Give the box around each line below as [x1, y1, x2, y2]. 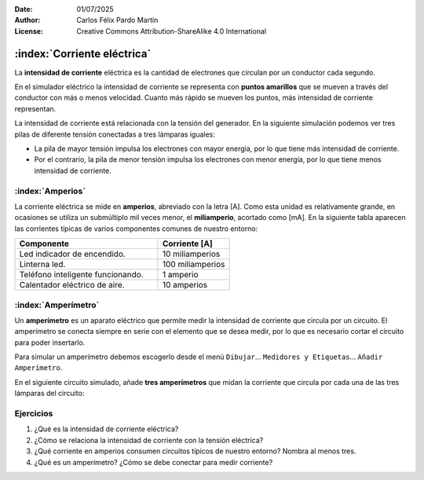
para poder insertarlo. [14, 338, 86, 347]
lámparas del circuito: [14, 389, 85, 398]
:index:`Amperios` [14, 185, 86, 196]
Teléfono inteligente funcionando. [19, 269, 144, 280]
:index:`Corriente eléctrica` [14, 47, 152, 60]
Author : [14, 16, 41, 25]
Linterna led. [19, 259, 66, 270]
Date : [14, 5, 33, 13]
